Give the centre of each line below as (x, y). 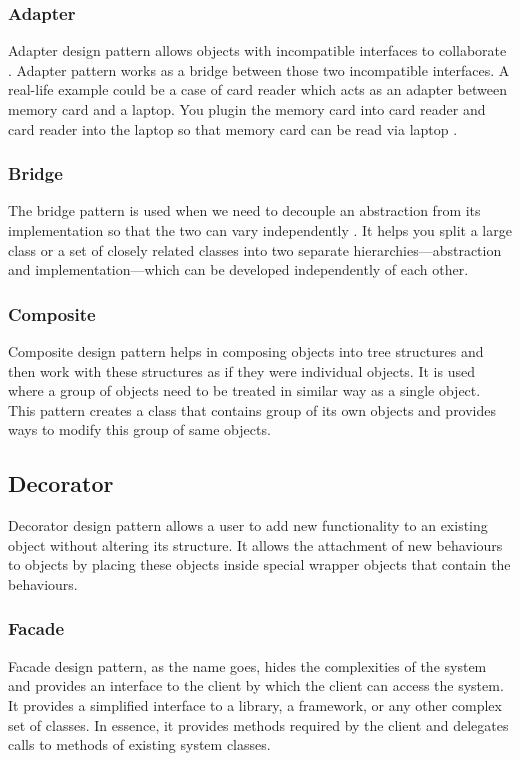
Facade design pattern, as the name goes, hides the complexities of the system (247, 665)
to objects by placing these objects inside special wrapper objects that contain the (259, 564)
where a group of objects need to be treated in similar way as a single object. (244, 390)
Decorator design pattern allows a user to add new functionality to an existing (248, 525)
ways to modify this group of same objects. (139, 429)
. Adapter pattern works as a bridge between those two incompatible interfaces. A (259, 69)
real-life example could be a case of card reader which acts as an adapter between (257, 89)
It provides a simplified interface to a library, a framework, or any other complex (255, 704)
